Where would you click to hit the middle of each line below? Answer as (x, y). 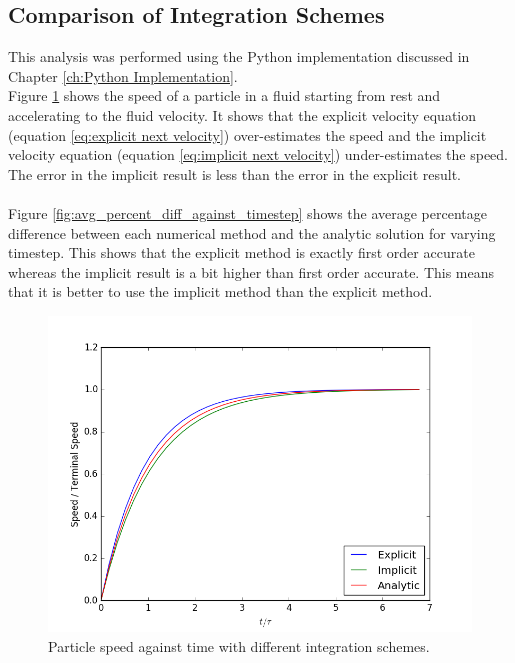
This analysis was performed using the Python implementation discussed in (239, 56)
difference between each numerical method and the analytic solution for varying (252, 232)
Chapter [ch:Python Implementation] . (123, 75)
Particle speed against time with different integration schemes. (239, 645)
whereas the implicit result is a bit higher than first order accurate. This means (251, 271)
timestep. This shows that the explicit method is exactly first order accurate (241, 252)
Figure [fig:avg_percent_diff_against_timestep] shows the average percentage (247, 212)
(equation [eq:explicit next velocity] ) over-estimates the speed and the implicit (247, 134)
